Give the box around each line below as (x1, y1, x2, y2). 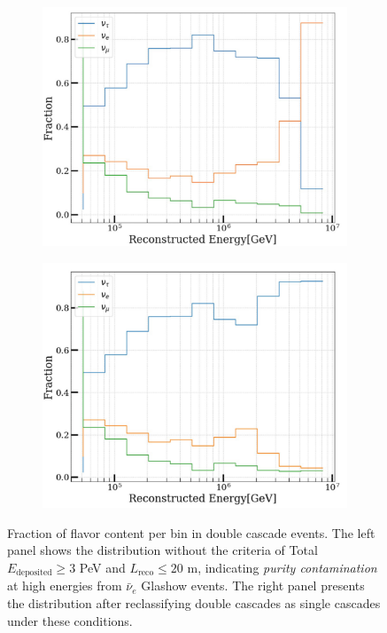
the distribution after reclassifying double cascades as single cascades (7, 593, 381, 612)
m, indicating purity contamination (187, 558, 377, 576)
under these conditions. (7, 611, 133, 629)
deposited (16, 568, 52, 578)
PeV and (79, 558, 126, 576)
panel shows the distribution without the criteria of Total (7, 541, 318, 559)
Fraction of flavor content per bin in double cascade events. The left (7, 523, 375, 542)
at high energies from (7, 576, 122, 595)
